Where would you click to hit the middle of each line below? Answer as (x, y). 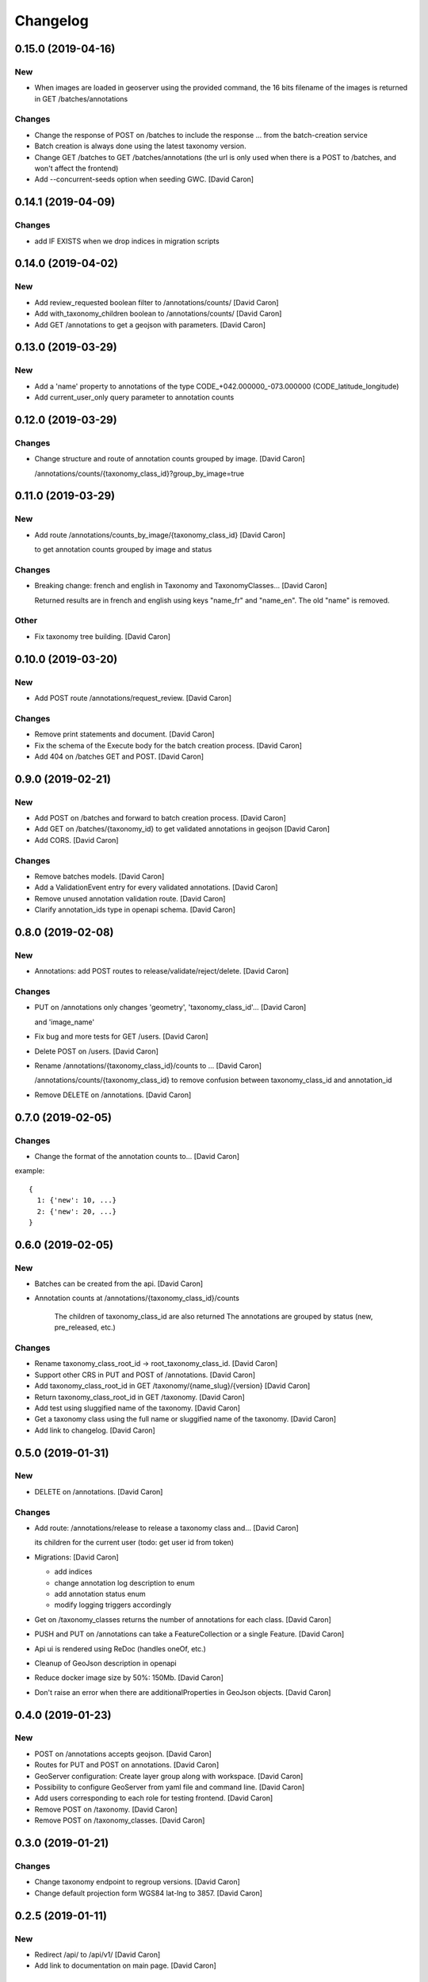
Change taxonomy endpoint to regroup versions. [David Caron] (138, 1882)
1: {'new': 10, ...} (77, 1200)
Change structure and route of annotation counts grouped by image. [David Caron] (170, 459)
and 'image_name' (65, 1022)
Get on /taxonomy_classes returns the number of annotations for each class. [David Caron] (183, 1619)
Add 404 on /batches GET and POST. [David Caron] (119, 756)
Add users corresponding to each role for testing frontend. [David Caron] (154, 1798)
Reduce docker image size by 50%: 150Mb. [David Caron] (129, 1678)
